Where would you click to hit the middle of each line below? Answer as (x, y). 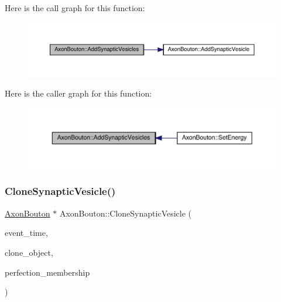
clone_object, (29, 252)
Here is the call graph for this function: (75, 8)
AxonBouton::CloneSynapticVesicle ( (126, 213)
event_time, (26, 233)
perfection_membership (47, 272)
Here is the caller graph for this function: (78, 93)
